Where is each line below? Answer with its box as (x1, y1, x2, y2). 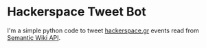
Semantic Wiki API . (7, 33, 61, 41)
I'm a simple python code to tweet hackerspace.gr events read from (7, 26, 199, 34)
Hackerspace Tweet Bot (7, 4, 146, 20)
